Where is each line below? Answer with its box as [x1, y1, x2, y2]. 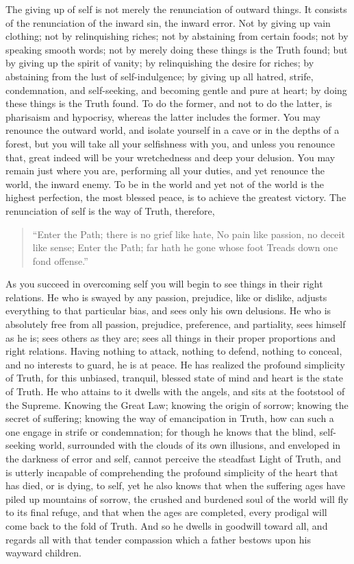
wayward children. [5, 545, 81, 560]
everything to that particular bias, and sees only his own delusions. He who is [5, 303, 331, 318]
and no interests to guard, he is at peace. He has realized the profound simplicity [5, 357, 345, 371]
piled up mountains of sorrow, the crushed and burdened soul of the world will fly [5, 491, 349, 506]
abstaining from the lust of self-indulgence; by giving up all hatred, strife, [5, 69, 314, 83]
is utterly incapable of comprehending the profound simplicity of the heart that [5, 465, 338, 479]
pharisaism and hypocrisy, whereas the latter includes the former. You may [5, 109, 320, 124]
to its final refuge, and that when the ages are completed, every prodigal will [5, 505, 327, 519]
